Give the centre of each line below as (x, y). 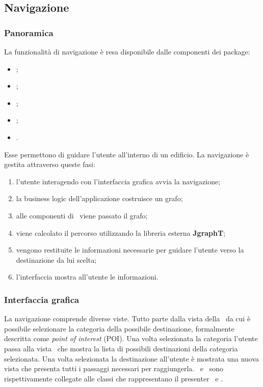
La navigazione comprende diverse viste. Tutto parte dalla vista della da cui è (127, 319)
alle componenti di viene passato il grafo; (82, 215)
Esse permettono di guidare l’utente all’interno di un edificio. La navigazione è (127, 154)
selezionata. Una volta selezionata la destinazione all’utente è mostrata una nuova (132, 358)
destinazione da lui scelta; (56, 259)
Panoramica (29, 32)
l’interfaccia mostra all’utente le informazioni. (87, 277)
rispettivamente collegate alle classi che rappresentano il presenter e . (114, 378)
